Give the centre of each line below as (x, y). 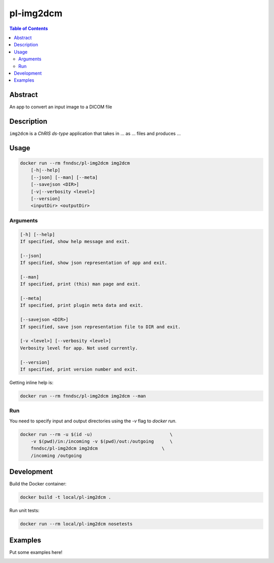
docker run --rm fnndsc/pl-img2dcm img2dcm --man (83, 396)
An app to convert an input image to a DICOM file (61, 107)
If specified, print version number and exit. (79, 369)
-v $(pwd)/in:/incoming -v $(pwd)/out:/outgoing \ (102, 441)
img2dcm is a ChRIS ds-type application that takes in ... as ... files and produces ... (95, 134)
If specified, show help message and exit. (75, 241)
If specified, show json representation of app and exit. (94, 263)
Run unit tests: (24, 511)
